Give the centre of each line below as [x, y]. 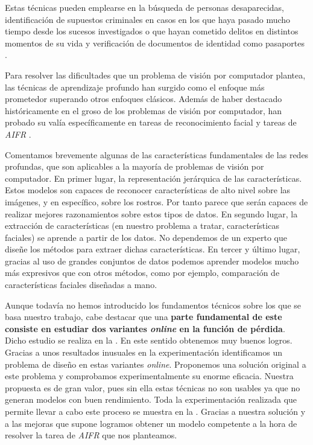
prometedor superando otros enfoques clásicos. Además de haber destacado [144, 99]
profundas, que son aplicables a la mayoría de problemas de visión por [134, 166]
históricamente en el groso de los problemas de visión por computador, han [144, 110]
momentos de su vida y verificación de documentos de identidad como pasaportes [155, 43]
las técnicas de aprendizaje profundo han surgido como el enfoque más [135, 87]
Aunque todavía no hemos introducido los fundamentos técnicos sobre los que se [153, 305]
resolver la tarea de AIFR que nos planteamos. [91, 435]
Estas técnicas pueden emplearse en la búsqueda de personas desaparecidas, [144, 7]
